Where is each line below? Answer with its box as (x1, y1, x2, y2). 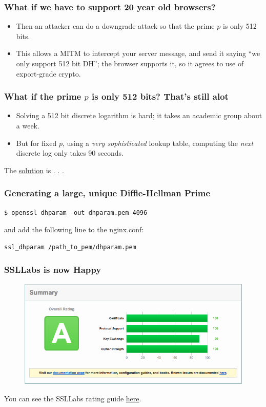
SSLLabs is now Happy (4, 263, 101, 276)
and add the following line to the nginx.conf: (4, 224, 144, 235)
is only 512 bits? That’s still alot (92, 90, 229, 103)
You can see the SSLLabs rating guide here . (4, 393, 141, 403)
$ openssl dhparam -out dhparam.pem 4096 (4, 209, 148, 216)
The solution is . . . (4, 164, 64, 175)
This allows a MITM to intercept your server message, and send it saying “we (16, 48, 260, 59)
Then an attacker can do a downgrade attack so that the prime (16, 21, 215, 31)
